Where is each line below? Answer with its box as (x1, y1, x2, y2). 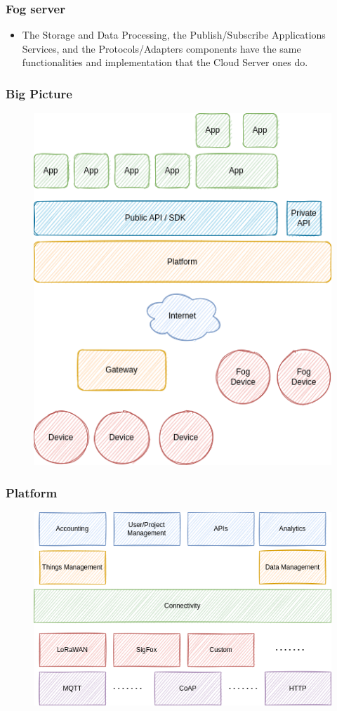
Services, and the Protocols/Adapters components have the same (22, 41, 301, 56)
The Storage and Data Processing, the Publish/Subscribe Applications (22, 27, 326, 42)
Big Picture (6, 84, 72, 102)
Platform (6, 483, 58, 501)
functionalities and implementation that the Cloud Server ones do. (22, 55, 308, 70)
